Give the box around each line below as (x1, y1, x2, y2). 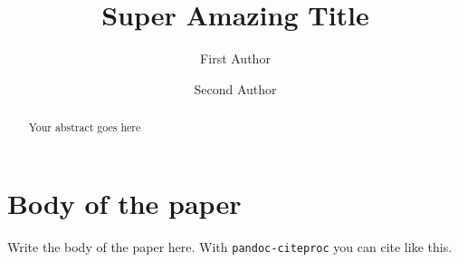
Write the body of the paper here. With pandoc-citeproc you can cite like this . (7, 237, 453, 256)
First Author (200, 49, 271, 68)
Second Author (194, 79, 277, 98)
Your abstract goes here (28, 120, 141, 135)
